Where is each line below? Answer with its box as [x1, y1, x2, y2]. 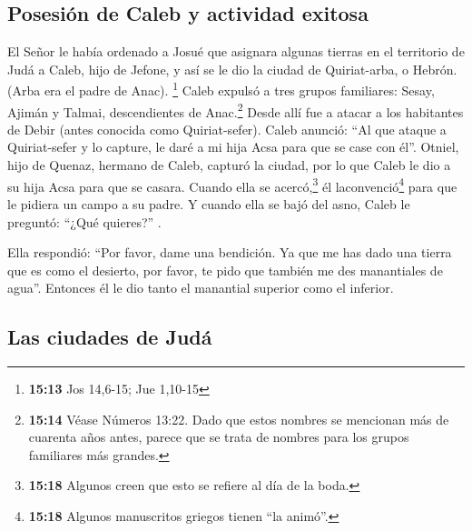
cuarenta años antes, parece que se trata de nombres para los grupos [28, 427, 409, 446]
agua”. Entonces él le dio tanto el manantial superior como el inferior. [7, 278, 394, 297]
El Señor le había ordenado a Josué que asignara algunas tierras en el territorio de [7, 42, 465, 61]
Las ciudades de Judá [7, 323, 212, 351]
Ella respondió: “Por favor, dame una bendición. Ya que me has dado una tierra [7, 243, 452, 262]
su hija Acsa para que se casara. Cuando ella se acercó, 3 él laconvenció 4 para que [7, 174, 457, 195]
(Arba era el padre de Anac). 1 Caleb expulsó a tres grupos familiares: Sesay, [7, 78, 435, 100]
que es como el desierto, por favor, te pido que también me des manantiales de [7, 260, 443, 279]
